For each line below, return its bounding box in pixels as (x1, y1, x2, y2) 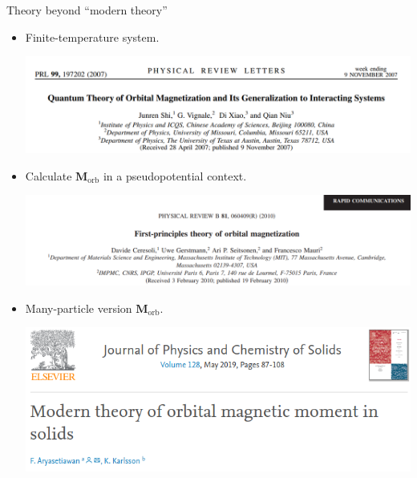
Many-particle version (25, 299, 132, 316)
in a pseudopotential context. (103, 167, 247, 184)
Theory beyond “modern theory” (6, 2, 168, 18)
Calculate (25, 167, 72, 184)
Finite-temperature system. (25, 28, 160, 45)
